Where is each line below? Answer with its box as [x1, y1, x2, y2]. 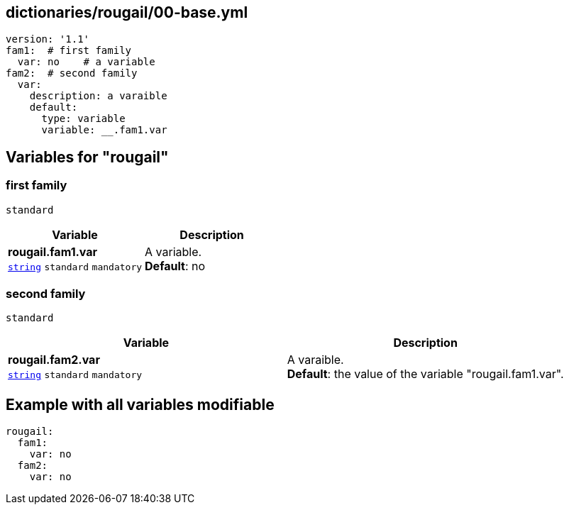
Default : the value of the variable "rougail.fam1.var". [287, 367, 564, 382]
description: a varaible [29, 90, 167, 102]
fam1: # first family [6, 45, 132, 57]
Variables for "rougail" [6, 148, 169, 166]
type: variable [41, 113, 126, 125]
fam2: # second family [6, 67, 138, 79]
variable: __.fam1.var [41, 124, 167, 136]
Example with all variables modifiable [6, 395, 275, 414]
